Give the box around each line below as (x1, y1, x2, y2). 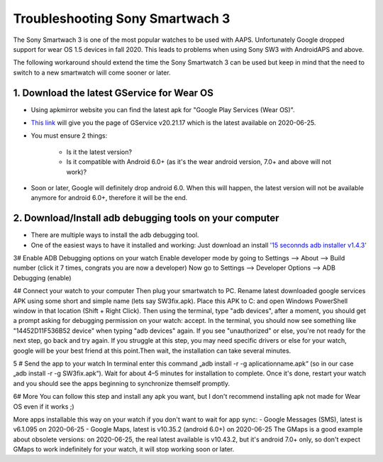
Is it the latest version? (66, 148, 133, 156)
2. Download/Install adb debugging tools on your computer (13, 212, 279, 224)
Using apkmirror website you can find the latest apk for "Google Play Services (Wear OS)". (30, 105, 295, 114)
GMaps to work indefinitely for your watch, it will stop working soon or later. (13, 445, 235, 453)
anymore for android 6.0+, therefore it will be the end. (30, 194, 188, 202)
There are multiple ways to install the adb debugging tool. (30, 231, 199, 239)
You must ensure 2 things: (30, 131, 108, 140)
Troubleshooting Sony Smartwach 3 (13, 11, 231, 26)
